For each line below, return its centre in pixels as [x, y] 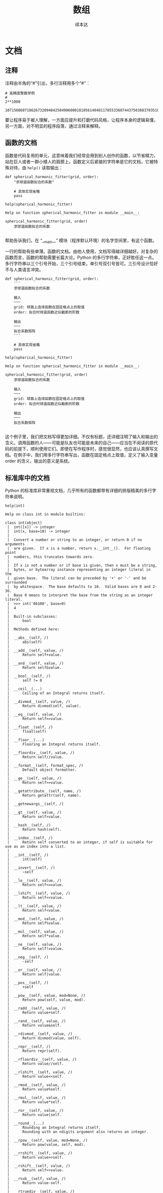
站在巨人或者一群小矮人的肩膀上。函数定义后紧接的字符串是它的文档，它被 [79, 162]
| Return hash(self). [34, 830]
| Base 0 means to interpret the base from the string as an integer [80, 595]
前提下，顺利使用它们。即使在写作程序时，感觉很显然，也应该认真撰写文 [86, 449]
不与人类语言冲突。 [24, 270]
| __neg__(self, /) [28, 957]
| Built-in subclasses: [32, 617]
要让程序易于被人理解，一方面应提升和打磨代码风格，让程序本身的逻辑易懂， [81, 120]
